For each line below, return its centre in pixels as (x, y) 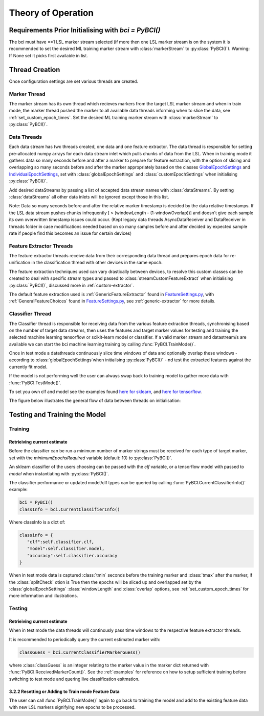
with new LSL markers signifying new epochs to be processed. (72, 707)
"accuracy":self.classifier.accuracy (72, 556)
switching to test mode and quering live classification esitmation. (74, 679)
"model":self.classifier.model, (66, 549)
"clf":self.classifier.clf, (61, 542)
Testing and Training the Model (57, 415)
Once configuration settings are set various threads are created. (74, 81)
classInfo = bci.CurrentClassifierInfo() (70, 509)
